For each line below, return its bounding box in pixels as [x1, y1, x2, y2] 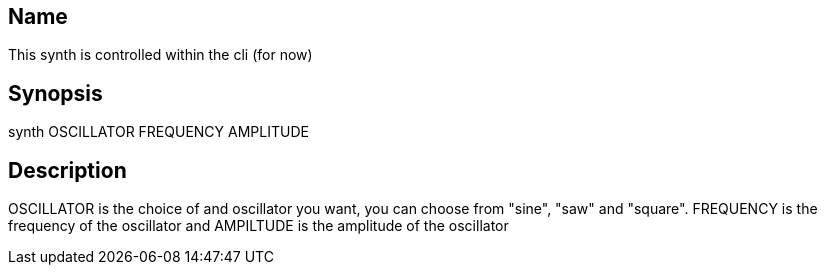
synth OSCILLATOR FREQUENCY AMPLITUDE [8, 123, 309, 141]
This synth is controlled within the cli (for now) [8, 46, 313, 64]
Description [8, 157, 127, 183]
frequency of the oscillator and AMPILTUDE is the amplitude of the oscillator [8, 217, 509, 235]
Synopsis [8, 80, 103, 106]
